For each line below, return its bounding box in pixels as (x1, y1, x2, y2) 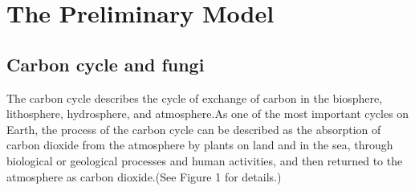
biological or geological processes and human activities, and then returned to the (6, 152, 403, 169)
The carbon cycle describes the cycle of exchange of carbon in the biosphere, (6, 89, 383, 106)
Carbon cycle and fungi (6, 51, 205, 76)
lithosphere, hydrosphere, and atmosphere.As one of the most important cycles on (6, 105, 409, 122)
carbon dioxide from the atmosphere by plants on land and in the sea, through (6, 136, 393, 153)
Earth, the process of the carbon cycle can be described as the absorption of (6, 120, 381, 137)
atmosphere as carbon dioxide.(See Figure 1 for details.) (6, 168, 282, 185)
